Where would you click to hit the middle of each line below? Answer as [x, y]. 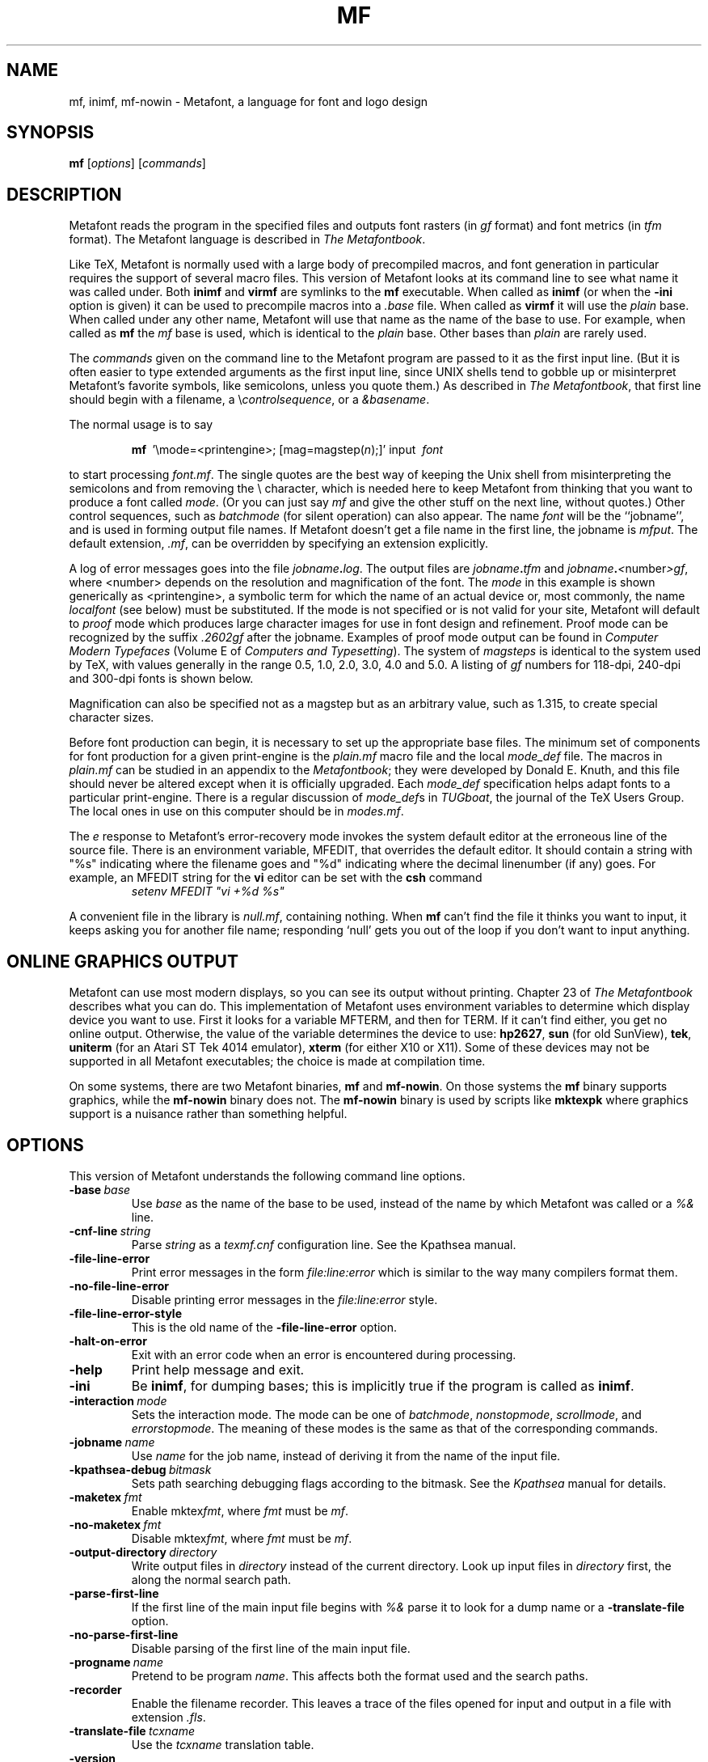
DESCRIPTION [64, 194]
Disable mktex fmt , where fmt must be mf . [242, 1538]
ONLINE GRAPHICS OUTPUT [122, 961]
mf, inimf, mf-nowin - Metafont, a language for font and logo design [249, 101]
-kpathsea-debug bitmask [140, 1469]
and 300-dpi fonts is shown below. [161, 679]
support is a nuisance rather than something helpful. [208, 1114]
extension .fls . [169, 1717]
